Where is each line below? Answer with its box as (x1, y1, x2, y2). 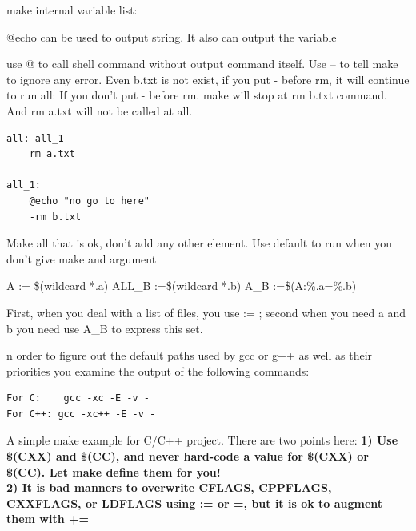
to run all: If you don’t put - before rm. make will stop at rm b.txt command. (6, 86, 387, 103)
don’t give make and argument (6, 250, 157, 267)
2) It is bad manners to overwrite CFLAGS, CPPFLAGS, (6, 479, 332, 496)
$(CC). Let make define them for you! (6, 463, 221, 480)
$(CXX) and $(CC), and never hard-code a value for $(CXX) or (6, 448, 369, 465)
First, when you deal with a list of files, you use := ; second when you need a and (6, 304, 406, 320)
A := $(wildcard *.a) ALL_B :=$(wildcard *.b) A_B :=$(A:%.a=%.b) (6, 277, 357, 294)
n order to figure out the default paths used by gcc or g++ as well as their (6, 347, 373, 364)
